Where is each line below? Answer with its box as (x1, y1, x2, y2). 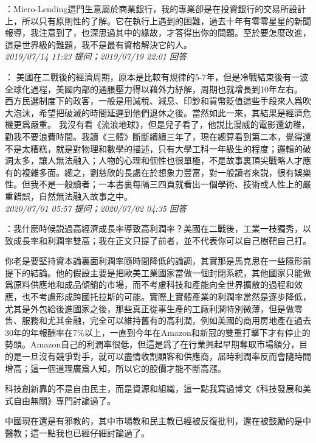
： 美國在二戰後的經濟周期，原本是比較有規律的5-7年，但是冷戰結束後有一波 (5, 70, 309, 83)
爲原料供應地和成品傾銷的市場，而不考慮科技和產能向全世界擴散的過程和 (5, 278, 294, 291)
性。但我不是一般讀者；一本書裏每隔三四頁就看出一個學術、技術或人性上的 (5, 178, 303, 190)
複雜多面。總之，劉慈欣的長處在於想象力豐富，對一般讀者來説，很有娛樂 (21, 166, 311, 178)
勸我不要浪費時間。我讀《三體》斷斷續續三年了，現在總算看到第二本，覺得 (5, 130, 303, 142)
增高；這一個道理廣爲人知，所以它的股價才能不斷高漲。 (5, 361, 226, 374)
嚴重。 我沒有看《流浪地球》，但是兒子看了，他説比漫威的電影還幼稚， (30, 118, 310, 131)
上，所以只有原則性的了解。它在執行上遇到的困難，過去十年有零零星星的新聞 (5, 14, 311, 27)
